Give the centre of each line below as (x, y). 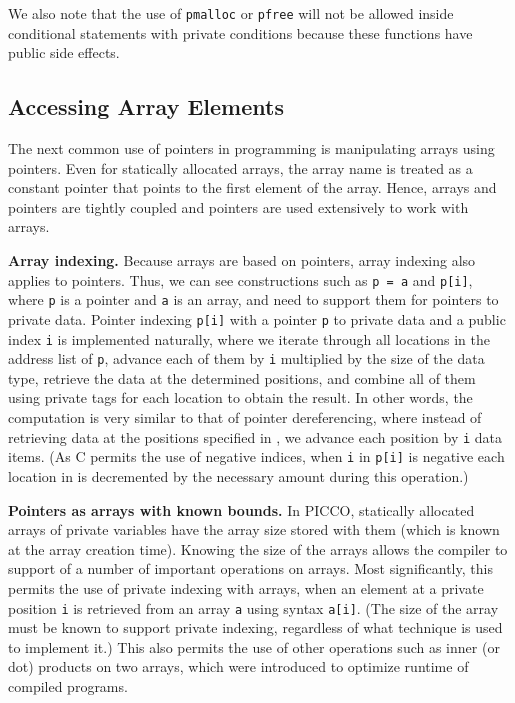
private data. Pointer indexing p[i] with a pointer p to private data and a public (257, 318)
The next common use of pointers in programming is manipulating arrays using (251, 148)
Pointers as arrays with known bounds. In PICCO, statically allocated (241, 509)
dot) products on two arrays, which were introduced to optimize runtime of (238, 666)
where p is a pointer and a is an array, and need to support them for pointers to (253, 299)
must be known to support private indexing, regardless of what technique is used (255, 627)
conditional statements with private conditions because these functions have (240, 32)
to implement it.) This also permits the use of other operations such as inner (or (254, 646)
